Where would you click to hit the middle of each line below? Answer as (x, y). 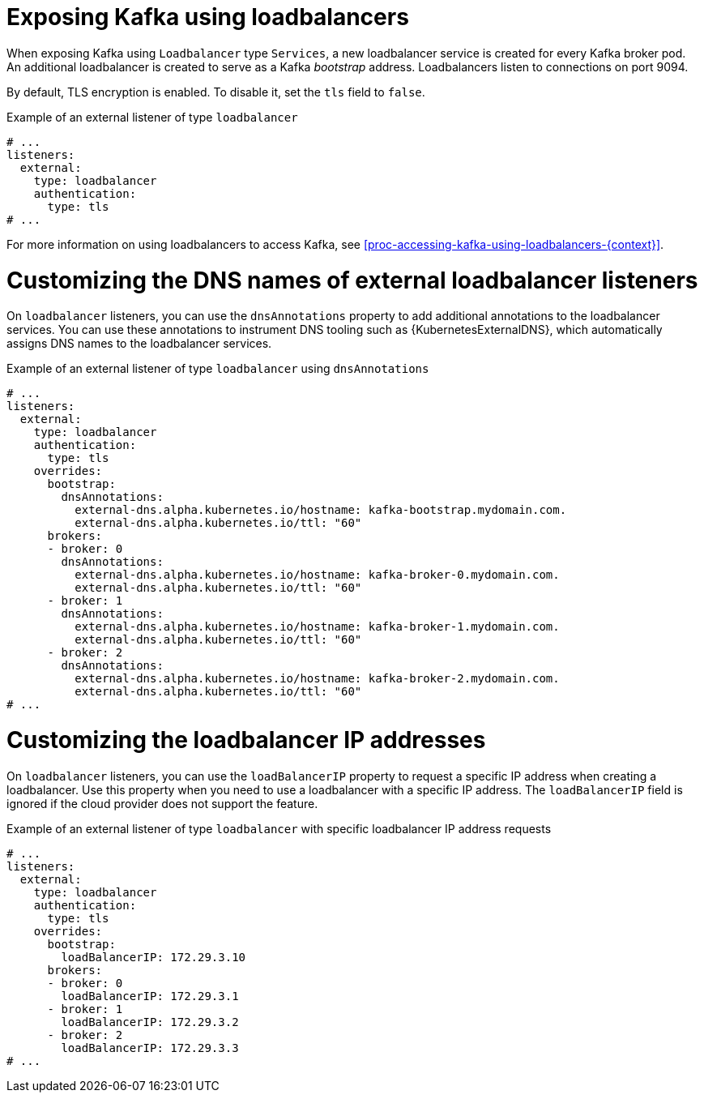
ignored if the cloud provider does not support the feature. (162, 803)
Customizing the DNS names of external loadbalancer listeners (352, 280)
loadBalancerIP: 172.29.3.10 (154, 957)
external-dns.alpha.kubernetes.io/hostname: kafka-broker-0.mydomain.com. (317, 575)
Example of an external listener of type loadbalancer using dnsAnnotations (218, 369)
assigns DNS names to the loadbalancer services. (139, 344)
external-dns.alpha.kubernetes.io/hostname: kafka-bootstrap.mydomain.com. (321, 510)
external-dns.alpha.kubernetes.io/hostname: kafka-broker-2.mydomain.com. (317, 679)
